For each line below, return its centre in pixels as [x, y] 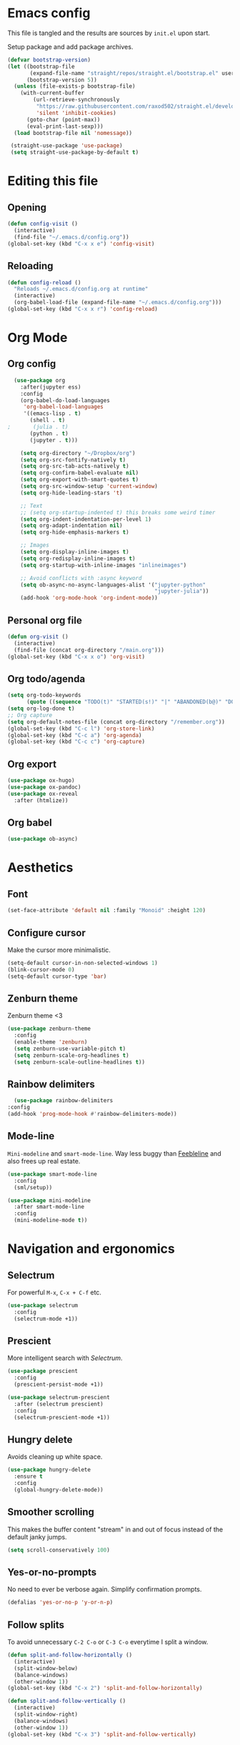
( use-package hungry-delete [49, 1470]
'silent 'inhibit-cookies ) [76, 113]
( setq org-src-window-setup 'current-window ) [89, 486]
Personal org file [45, 620]
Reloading [30, 266]
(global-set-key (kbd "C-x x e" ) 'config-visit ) [81, 244]
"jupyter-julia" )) [182, 591]
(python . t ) [49, 434]
